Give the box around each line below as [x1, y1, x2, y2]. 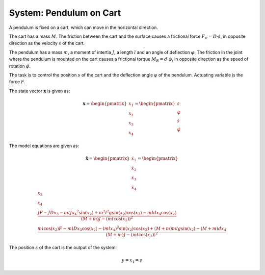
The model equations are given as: [9, 143, 79, 149]
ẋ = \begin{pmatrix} [85, 155, 130, 161]
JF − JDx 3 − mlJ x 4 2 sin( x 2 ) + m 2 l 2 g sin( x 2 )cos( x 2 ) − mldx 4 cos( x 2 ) [37, 209, 177, 217]
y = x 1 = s [121, 257, 142, 264]
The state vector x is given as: [9, 88, 70, 94]
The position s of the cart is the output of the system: [9, 244, 117, 250]
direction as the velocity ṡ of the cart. [9, 40, 85, 46]
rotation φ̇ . [9, 63, 31, 69]
